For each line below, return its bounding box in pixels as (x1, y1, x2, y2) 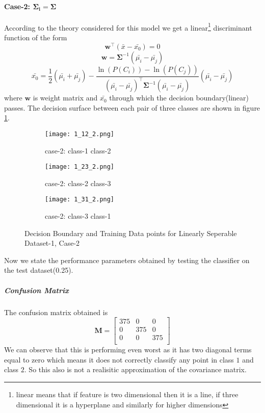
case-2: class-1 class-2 (45, 145, 111, 156)
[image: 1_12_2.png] (45, 130, 115, 138)
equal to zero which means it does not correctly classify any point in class (4, 354, 234, 365)
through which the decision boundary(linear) (109, 92, 249, 103)
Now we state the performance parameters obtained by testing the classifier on (4, 254, 250, 265)
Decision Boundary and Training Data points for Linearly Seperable (24, 227, 237, 238)
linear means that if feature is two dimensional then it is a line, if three (16, 389, 238, 400)
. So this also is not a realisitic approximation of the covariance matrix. (24, 364, 247, 375)
